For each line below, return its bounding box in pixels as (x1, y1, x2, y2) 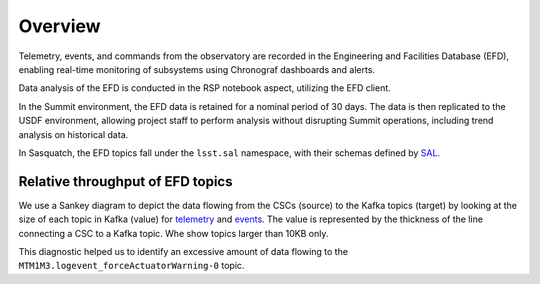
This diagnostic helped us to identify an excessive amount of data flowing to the (18, 245, 349, 257)
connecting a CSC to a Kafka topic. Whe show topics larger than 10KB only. (18, 227, 329, 239)
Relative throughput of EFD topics (18, 173, 233, 190)
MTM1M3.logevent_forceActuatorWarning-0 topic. (18, 260, 245, 272)
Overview (18, 15, 101, 37)
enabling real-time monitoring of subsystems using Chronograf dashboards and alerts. (18, 63, 375, 75)
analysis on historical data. (18, 128, 129, 140)
